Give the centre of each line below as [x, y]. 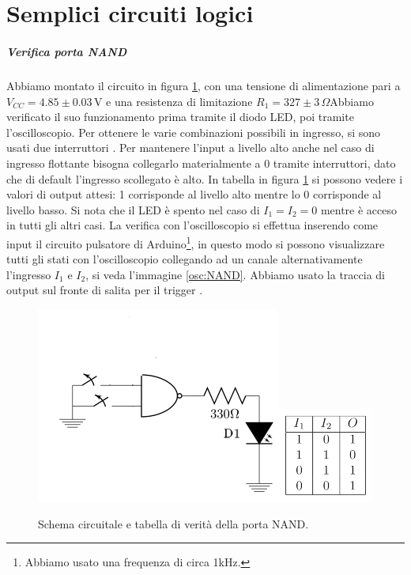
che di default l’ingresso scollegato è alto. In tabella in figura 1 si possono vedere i [205, 178]
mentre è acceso [359, 209]
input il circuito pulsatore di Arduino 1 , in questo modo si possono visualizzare [196, 242]
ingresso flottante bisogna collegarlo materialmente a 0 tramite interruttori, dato [201, 163]
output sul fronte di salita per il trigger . [105, 290]
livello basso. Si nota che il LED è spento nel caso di [133, 209]
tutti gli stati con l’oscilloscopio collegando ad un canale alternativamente [185, 259]
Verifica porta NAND [67, 51]
